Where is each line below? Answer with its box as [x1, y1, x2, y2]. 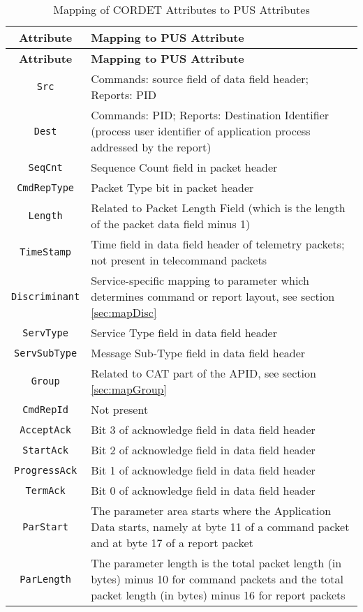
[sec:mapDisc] [91, 304, 157, 320]
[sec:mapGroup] [91, 381, 167, 397]
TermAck [25, 484, 66, 496]
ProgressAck [14, 464, 77, 476]
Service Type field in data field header [91, 324, 277, 341]
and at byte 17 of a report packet [91, 535, 253, 551]
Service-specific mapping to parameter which [91, 272, 309, 288]
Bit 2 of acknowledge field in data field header [91, 442, 316, 458]
